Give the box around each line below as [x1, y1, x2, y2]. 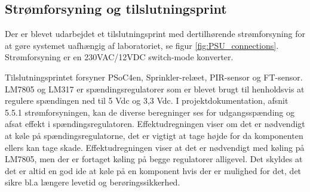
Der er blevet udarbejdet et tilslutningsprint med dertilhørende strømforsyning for [5, 27, 305, 40]
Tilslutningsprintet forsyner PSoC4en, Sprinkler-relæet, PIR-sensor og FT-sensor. [5, 70, 303, 83]
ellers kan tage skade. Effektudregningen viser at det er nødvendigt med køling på [5, 141, 305, 153]
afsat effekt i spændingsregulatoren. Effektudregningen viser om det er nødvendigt [5, 117, 305, 130]
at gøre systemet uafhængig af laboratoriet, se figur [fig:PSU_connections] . [5, 39, 279, 51]
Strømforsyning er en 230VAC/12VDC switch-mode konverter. [5, 51, 234, 63]
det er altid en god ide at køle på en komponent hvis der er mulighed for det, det [5, 164, 302, 176]
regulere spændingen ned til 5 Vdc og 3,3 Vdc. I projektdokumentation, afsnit [5, 94, 288, 107]
